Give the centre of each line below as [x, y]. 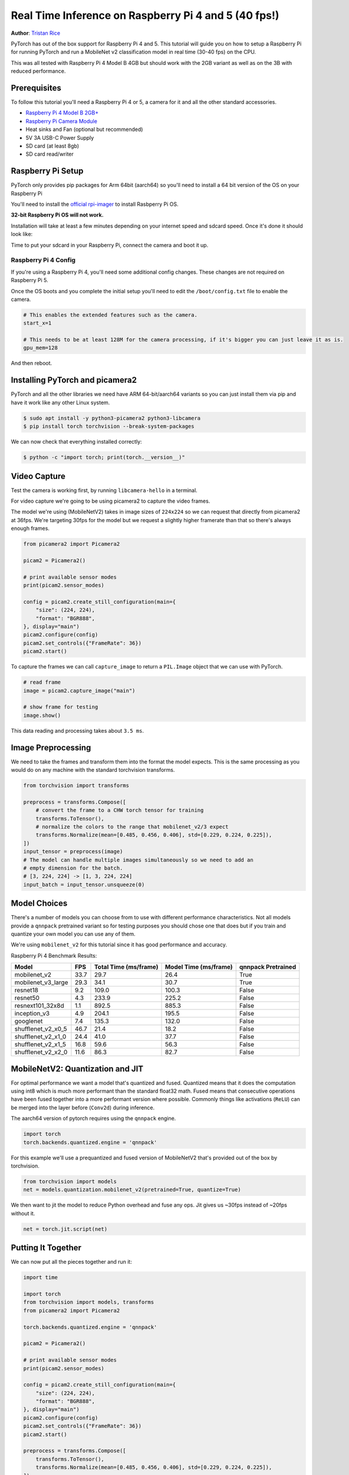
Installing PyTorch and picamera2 [74, 380]
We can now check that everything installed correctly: [76, 442]
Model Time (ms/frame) [199, 967]
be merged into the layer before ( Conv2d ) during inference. [83, 1107]
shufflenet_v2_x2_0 [41, 1052]
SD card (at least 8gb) [52, 146]
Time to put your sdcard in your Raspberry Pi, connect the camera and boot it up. [110, 245]
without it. [23, 1213]
